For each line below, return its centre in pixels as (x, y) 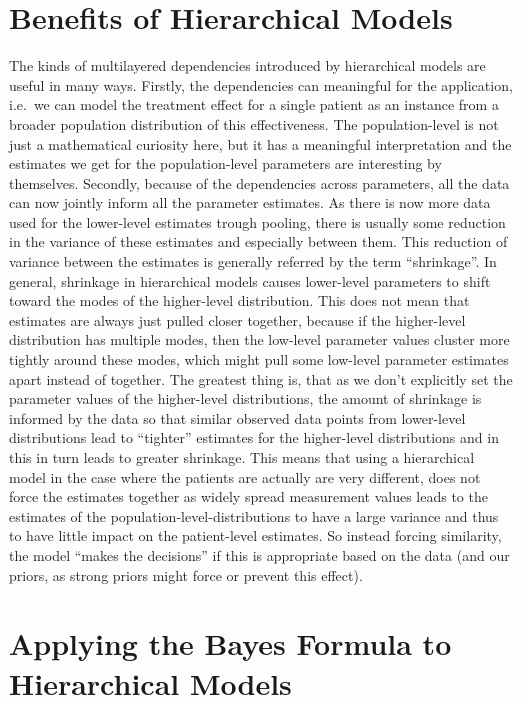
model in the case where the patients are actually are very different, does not (245, 476)
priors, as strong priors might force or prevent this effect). (186, 574)
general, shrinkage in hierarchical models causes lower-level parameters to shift (250, 280)
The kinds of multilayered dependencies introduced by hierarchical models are (247, 65)
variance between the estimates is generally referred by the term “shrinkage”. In (253, 261)
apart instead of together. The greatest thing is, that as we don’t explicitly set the (261, 378)
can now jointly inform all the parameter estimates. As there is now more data (250, 202)
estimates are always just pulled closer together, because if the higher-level (237, 319)
